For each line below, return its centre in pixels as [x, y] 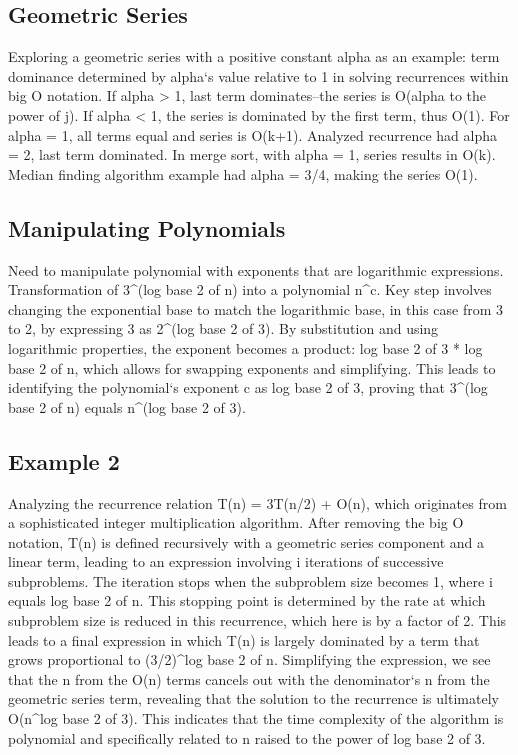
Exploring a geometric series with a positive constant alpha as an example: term [254, 56]
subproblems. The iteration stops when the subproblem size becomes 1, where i [250, 580]
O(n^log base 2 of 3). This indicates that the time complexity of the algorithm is [256, 718]
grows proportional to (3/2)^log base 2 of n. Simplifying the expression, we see [249, 659]
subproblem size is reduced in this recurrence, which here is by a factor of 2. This [257, 620]
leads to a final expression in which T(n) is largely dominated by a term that [244, 639]
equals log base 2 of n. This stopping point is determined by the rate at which [247, 600]
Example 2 [64, 460]
